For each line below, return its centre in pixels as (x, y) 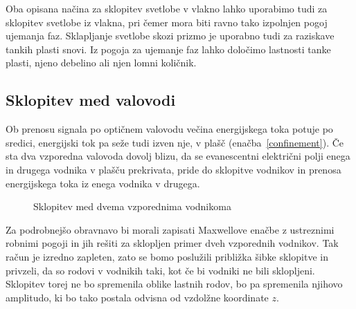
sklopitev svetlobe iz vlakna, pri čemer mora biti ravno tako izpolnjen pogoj (167, 22)
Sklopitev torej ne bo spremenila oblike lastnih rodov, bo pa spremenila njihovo (174, 284)
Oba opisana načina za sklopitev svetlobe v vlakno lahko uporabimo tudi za (167, 8)
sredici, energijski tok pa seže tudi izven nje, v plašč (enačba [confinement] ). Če (175, 142)
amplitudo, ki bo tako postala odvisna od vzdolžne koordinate (137, 297)
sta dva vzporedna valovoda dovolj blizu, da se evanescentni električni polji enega (178, 156)
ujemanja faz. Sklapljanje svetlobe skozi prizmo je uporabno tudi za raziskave (170, 36)
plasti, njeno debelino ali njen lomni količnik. (101, 63)
